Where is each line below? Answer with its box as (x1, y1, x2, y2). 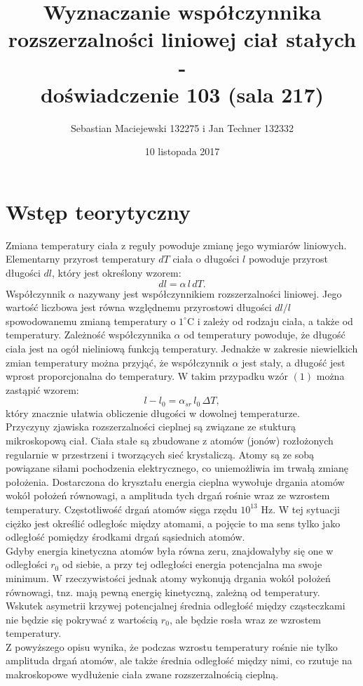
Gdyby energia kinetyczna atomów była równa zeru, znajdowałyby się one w (6, 543, 334, 558)
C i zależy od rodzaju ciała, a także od (186, 313, 353, 328)
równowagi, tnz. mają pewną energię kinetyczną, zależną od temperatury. (6, 584, 320, 599)
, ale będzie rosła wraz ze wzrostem (169, 612, 321, 626)
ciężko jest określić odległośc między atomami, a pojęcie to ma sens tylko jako (6, 515, 341, 530)
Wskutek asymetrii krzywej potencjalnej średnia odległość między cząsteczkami (6, 598, 345, 613)
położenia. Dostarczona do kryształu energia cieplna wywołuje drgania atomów (6, 474, 345, 489)
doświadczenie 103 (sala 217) (40, 79, 324, 108)
